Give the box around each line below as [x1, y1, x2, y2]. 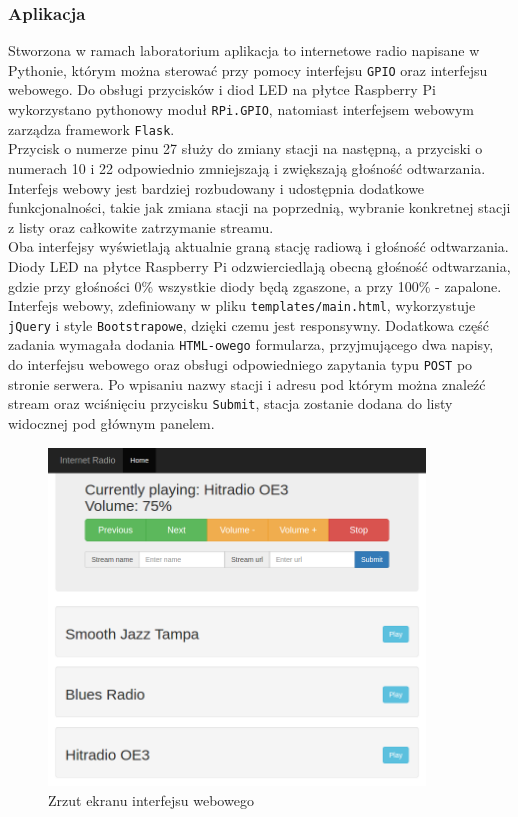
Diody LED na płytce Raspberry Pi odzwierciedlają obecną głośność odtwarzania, [8, 255, 511, 276]
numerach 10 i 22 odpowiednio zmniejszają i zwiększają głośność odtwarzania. [8, 157, 486, 178]
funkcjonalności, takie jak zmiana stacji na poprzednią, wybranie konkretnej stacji [8, 197, 511, 218]
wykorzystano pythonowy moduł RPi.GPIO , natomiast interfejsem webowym [8, 99, 474, 120]
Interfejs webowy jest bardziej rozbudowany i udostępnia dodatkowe [8, 177, 425, 198]
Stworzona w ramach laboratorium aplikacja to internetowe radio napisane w [8, 40, 480, 61]
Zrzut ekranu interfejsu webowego [48, 789, 254, 810]
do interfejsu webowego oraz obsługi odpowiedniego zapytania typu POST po [8, 354, 473, 375]
